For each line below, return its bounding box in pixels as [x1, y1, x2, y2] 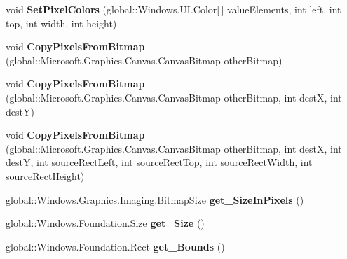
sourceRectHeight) [6, 168, 85, 183]
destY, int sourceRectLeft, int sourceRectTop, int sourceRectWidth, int [6, 155, 313, 169]
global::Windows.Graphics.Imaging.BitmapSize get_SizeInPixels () [6, 192, 304, 206]
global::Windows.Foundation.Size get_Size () [6, 216, 205, 230]
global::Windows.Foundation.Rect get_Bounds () [6, 239, 225, 253]
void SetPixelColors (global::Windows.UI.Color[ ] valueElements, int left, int [6, 2, 341, 16]
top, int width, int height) [6, 15, 117, 30]
